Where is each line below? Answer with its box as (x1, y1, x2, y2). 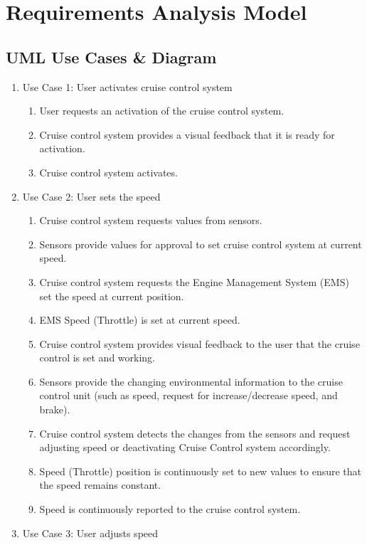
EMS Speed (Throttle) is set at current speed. (39, 312, 240, 327)
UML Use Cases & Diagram (6, 46, 217, 68)
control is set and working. (39, 350, 155, 365)
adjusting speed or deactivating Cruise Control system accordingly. (39, 440, 331, 455)
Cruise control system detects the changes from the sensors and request (39, 425, 351, 440)
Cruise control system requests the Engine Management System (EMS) (39, 274, 349, 289)
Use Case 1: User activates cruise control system (22, 79, 233, 94)
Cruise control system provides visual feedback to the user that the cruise (39, 336, 360, 351)
